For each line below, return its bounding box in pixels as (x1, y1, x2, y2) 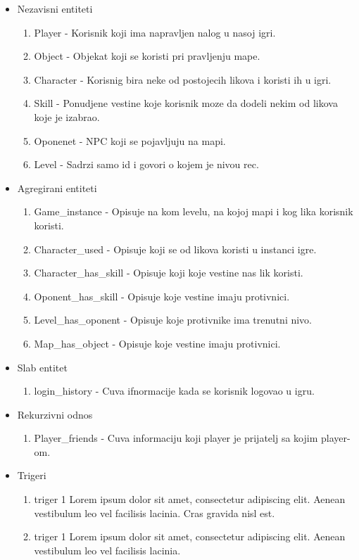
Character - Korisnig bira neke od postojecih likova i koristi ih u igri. (34, 72, 332, 87)
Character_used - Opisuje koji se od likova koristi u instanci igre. (34, 241, 317, 256)
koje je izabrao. (34, 109, 100, 124)
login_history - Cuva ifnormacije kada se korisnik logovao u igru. (34, 383, 315, 398)
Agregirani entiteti (17, 180, 97, 195)
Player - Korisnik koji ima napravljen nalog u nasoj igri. (34, 25, 276, 39)
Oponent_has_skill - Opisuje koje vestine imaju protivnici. (34, 288, 290, 303)
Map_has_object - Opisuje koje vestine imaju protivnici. (34, 336, 281, 350)
